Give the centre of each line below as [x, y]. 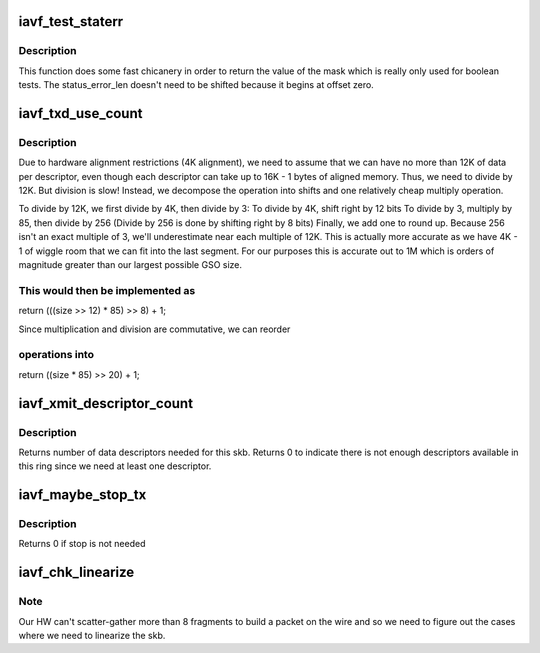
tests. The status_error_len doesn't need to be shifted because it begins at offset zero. [196, 85]
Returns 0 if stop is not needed [82, 544]
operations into [56, 355]
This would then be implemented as [107, 290]
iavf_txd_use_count [80, 113]
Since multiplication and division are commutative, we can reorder [154, 329]
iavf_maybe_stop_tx [82, 495]
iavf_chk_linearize [76, 572]
